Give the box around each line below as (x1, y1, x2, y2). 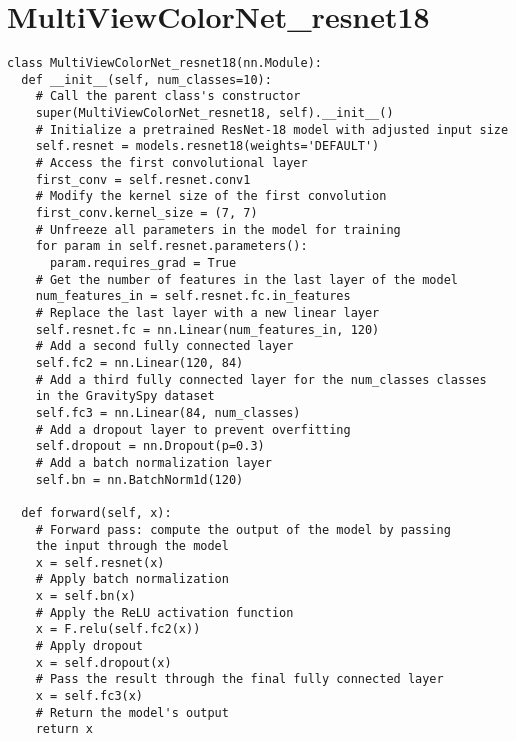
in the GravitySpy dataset (35, 389, 215, 404)
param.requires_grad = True (49, 256, 237, 270)
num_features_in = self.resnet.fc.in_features (35, 289, 351, 304)
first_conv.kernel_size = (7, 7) (35, 206, 258, 221)
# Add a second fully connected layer (35, 339, 294, 354)
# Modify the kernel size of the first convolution (35, 189, 387, 204)
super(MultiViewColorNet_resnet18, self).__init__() (35, 106, 394, 121)
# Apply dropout (35, 639, 144, 654)
